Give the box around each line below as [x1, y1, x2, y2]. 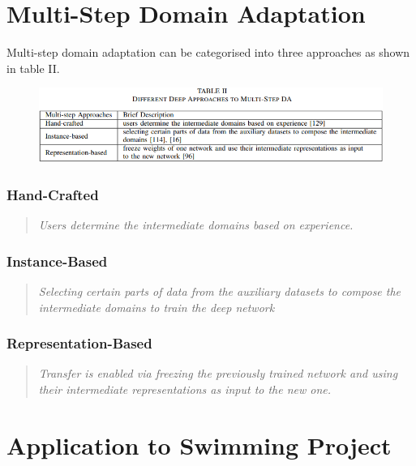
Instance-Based [6, 250, 108, 271]
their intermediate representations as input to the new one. [38, 380, 332, 397]
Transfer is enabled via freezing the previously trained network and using [38, 365, 398, 382]
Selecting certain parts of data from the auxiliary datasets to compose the [38, 282, 401, 299]
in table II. [6, 59, 60, 76]
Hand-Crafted [6, 184, 99, 204]
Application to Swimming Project [6, 428, 392, 461]
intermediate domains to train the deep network [38, 298, 275, 315]
